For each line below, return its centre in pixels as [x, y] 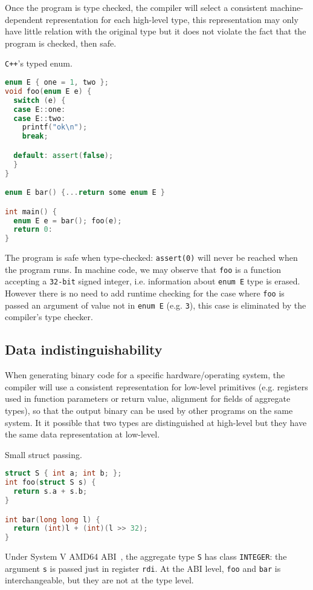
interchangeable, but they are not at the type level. [99, 580]
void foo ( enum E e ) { [48, 91]
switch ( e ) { [40, 100]
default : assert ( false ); [63, 155]
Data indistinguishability [84, 349]
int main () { [31, 211]
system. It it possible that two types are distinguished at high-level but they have [156, 422]
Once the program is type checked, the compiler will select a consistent [136, 7]
